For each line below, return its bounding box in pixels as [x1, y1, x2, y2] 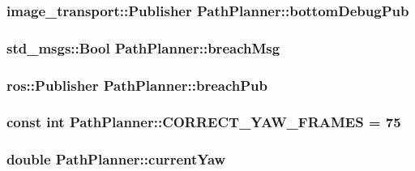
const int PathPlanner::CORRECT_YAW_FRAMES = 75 [6, 112, 401, 132]
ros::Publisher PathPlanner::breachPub [6, 75, 267, 95]
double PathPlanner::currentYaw [6, 149, 226, 169]
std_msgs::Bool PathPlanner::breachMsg [6, 37, 280, 58]
